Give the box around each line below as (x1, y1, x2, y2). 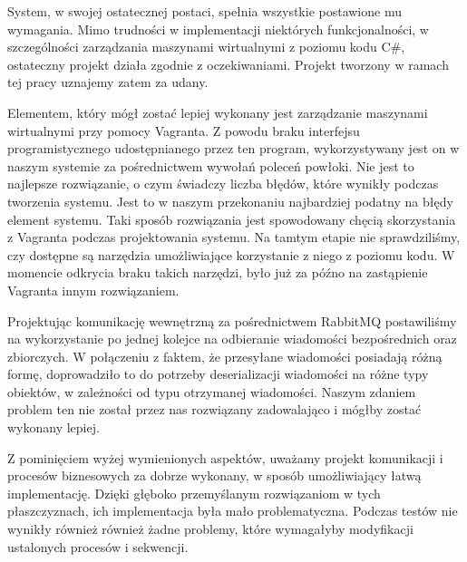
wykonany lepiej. (7, 418, 100, 437)
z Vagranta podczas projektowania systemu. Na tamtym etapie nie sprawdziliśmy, (7, 228, 461, 247)
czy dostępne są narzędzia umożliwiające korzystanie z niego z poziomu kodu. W (7, 245, 455, 264)
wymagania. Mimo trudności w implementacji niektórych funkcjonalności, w (7, 19, 429, 38)
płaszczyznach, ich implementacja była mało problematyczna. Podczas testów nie (7, 501, 458, 520)
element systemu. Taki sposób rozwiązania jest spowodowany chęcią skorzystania (7, 209, 456, 228)
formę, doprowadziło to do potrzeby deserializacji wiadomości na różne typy (7, 364, 429, 383)
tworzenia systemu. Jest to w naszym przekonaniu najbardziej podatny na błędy (7, 191, 453, 210)
